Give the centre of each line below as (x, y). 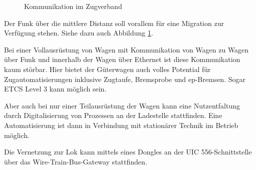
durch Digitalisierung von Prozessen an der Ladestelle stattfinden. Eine (113, 115)
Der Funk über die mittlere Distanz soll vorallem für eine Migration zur (114, 23)
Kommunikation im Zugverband (73, 6)
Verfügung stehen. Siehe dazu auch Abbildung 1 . (79, 33)
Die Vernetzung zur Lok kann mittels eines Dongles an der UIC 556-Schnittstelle (128, 152)
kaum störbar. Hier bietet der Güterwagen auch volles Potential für (107, 69)
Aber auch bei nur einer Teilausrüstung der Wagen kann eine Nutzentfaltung (122, 105)
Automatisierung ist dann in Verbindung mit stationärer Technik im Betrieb (121, 125)
